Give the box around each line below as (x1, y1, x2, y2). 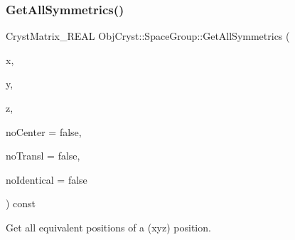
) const (6, 196, 36, 211)
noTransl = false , (6, 148, 80, 163)
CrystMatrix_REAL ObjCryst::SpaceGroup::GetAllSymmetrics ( (6, 28, 290, 43)
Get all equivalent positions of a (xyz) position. (6, 219, 211, 234)
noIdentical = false (6, 172, 87, 187)
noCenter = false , (6, 124, 82, 139)
